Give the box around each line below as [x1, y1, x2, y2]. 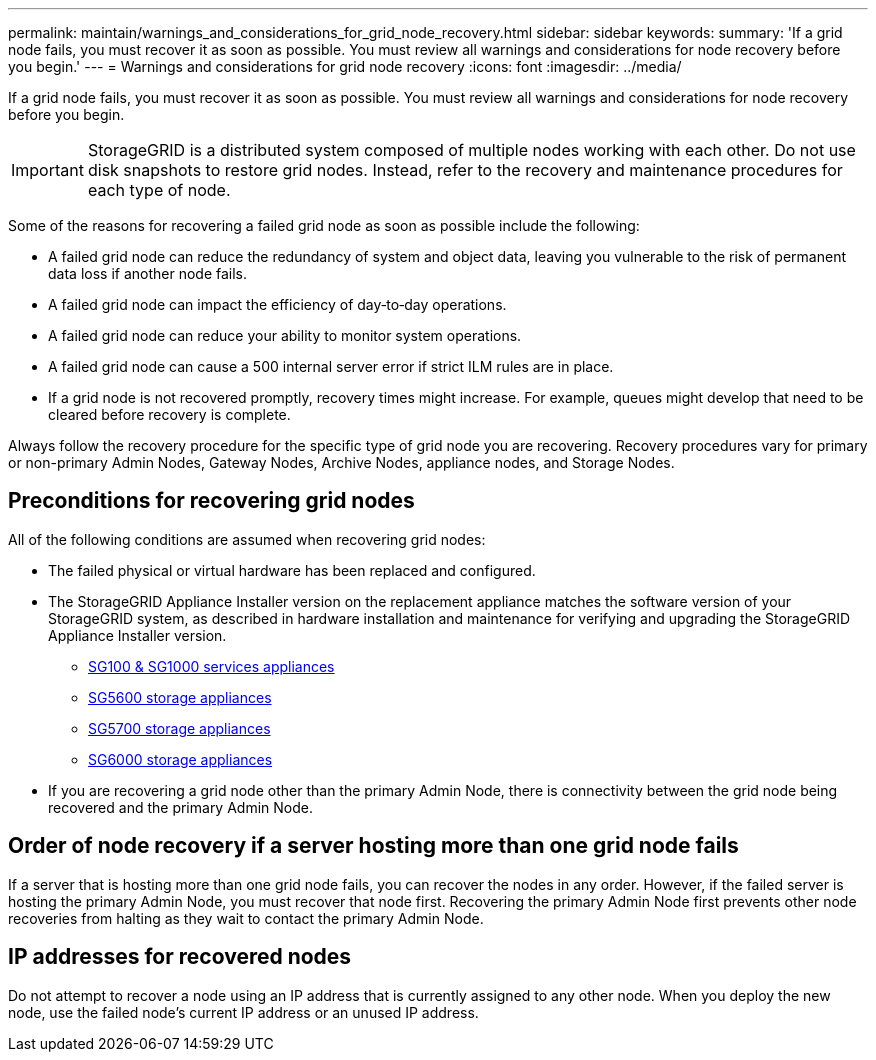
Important [11, 160, 84, 180]
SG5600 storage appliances [88, 688, 272, 706]
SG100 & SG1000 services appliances [88, 657, 335, 675]
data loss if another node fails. [48, 265, 248, 282]
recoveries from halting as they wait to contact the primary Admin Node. [8, 909, 484, 927]
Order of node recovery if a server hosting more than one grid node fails [8, 833, 739, 859]
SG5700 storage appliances [88, 719, 271, 737]
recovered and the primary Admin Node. [48, 798, 313, 816]
